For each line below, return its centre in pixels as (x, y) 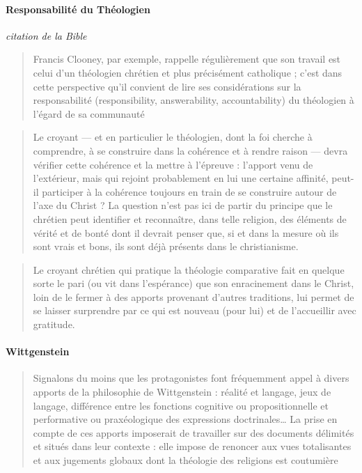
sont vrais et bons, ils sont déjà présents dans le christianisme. (166, 246)
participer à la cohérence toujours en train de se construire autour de (189, 191)
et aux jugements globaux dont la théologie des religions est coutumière (186, 460)
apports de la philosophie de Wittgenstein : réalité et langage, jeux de (182, 392)
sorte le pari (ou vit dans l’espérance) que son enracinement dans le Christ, (194, 283)
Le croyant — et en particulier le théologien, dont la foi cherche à (173, 137)
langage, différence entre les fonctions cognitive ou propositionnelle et (181, 405)
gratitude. (54, 324)
